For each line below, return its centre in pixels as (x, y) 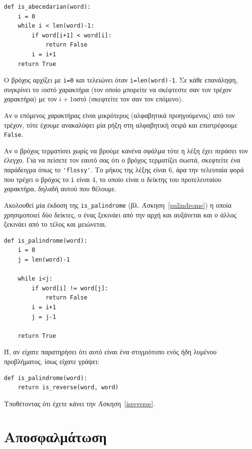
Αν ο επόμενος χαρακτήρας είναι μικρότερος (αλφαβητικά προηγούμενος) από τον (119, 115)
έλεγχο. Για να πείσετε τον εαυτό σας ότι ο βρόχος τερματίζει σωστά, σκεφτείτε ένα (122, 160)
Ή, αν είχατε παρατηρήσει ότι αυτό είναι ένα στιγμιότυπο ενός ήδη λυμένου (110, 352)
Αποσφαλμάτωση (55, 437)
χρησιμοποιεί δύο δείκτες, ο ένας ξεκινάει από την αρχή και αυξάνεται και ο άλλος (120, 214)
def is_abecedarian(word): (47, 7)
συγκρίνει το (21, 89)
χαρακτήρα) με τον (30, 99)
